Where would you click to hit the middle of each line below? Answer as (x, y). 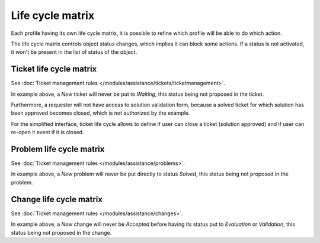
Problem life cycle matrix (58, 149)
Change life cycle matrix (57, 199)
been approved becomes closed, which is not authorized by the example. (100, 113)
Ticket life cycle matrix (54, 69)
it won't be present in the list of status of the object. (74, 52)
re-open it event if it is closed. (47, 132)
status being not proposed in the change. (61, 232)
